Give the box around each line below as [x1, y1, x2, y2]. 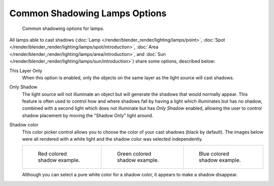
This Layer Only [9, 68, 43, 74]
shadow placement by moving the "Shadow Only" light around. [22, 112, 154, 118]
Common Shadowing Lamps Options [9, 8, 167, 19]
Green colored [117, 150, 152, 158]
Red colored [38, 150, 67, 158]
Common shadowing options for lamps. [22, 25, 105, 32]
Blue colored [198, 150, 229, 158]
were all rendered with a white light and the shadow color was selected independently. [22, 136, 203, 142]
